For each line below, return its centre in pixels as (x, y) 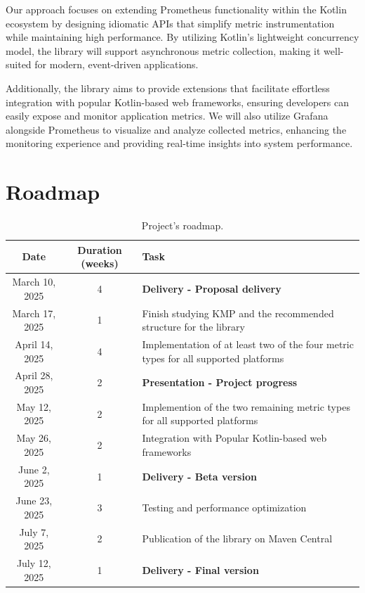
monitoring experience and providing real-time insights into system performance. (179, 143)
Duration (100, 249)
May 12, (34, 406)
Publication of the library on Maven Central (237, 538)
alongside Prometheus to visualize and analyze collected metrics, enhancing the (176, 129)
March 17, (34, 313)
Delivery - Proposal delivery (212, 288)
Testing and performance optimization (224, 507)
